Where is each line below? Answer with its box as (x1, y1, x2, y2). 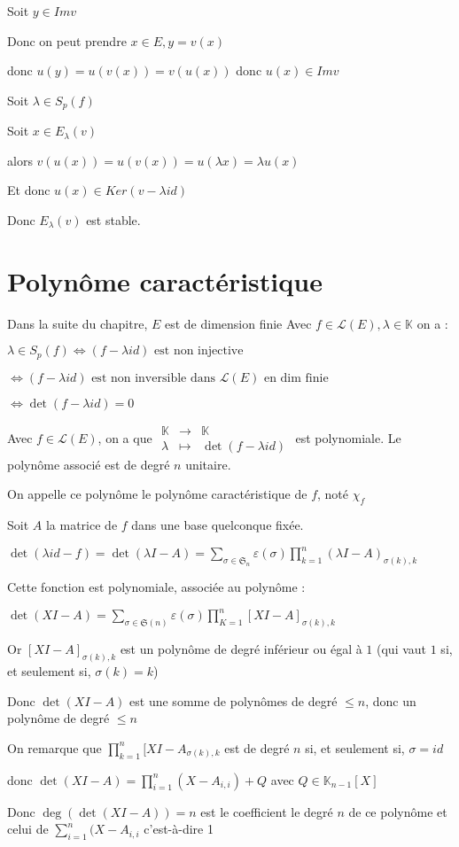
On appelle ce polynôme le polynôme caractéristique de (7, 485, 307, 503)
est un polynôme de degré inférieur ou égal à (120, 640, 362, 658)
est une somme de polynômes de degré (129, 691, 338, 710)
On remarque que (7, 738, 102, 757)
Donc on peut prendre (7, 31, 127, 50)
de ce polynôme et (348, 802, 447, 820)
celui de (7, 820, 49, 838)
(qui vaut (377, 640, 427, 658)
